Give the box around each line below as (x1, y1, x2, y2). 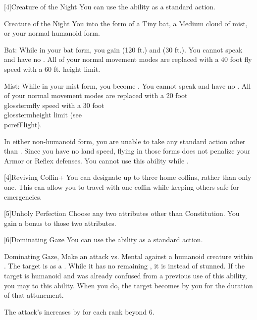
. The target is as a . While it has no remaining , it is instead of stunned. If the (4, 261, 245, 271)
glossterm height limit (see (4, 109, 82, 120)
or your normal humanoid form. (4, 28, 100, 38)
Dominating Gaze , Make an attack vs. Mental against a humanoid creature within (4, 251, 253, 261)
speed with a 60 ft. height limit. (4, 63, 101, 74)
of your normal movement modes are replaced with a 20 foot (4, 90, 188, 101)
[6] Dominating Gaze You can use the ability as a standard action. (4, 234, 203, 245)
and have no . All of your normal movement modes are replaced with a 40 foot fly (4, 54, 252, 64)
